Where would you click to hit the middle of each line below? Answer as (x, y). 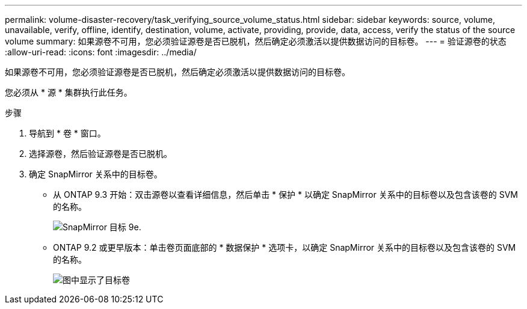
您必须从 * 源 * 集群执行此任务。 (69, 92)
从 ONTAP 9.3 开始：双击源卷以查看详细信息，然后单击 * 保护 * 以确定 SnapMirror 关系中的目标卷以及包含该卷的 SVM (285, 194)
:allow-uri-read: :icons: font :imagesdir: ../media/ (101, 52)
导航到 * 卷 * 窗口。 (67, 133)
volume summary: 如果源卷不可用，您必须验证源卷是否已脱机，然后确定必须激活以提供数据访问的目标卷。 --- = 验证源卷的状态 (256, 41)
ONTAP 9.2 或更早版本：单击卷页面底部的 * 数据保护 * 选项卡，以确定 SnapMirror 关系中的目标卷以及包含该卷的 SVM (285, 247)
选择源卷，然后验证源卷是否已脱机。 (100, 154)
